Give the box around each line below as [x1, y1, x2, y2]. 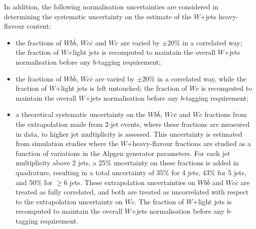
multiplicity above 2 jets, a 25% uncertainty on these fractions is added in [15, 157, 239, 168]
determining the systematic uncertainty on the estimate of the [4, 11, 192, 21]
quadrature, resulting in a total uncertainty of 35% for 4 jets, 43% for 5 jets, [15, 167, 247, 177]
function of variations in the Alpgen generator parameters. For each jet [15, 148, 230, 158]
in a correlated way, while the [157, 73, 247, 83]
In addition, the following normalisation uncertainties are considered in [4, 1, 219, 11]
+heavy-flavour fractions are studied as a [127, 138, 251, 149]
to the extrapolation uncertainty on [15, 196, 123, 206]
